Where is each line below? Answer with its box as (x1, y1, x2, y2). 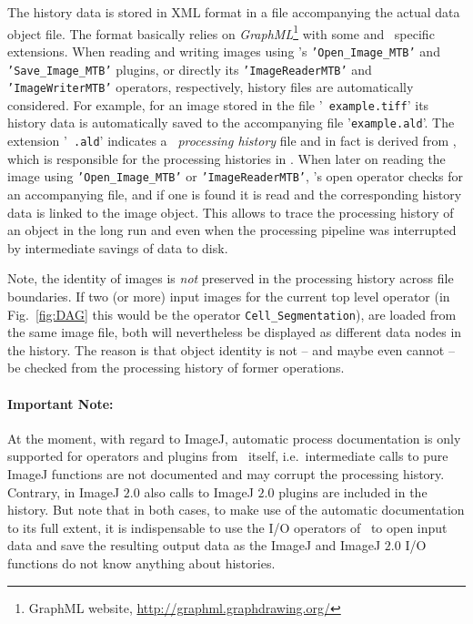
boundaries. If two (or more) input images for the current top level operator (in (7, 287, 450, 305)
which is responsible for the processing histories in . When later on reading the (7, 148, 446, 168)
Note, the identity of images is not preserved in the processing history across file (7, 269, 454, 288)
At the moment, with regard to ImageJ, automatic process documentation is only (7, 428, 461, 447)
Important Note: (7, 394, 114, 413)
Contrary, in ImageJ (7, 482, 120, 501)
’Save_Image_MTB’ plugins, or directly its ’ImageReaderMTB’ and (7, 59, 372, 78)
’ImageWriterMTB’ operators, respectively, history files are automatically (7, 77, 414, 97)
